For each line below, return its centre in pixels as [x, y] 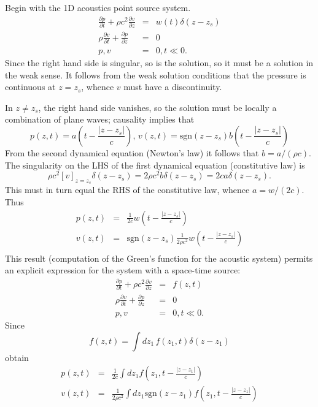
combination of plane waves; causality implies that [100, 119]
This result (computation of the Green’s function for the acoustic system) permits [159, 258]
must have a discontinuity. [173, 87]
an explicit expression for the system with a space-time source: [123, 270]
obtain [17, 357]
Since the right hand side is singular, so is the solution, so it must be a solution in [159, 62]
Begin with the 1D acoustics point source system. [98, 7]
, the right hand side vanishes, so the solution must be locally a [157, 107]
